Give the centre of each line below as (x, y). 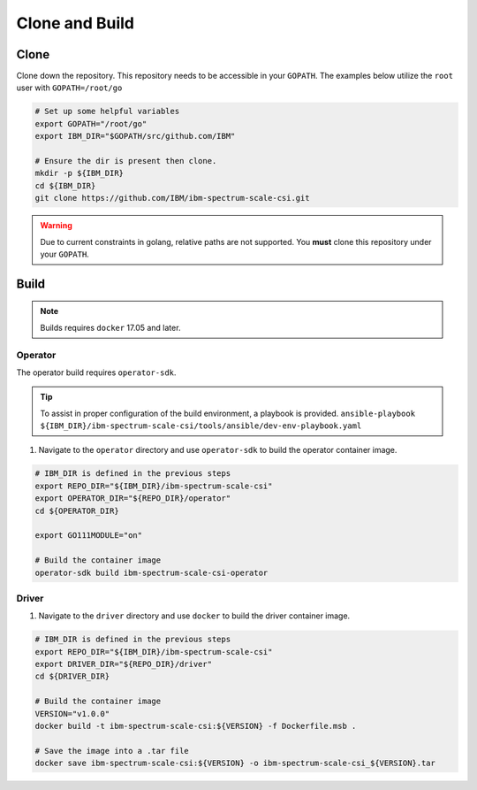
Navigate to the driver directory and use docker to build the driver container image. (194, 616)
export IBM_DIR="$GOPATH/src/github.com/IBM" (135, 136)
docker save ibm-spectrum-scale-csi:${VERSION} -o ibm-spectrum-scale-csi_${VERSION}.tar (235, 763)
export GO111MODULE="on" (89, 536)
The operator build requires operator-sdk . (96, 372)
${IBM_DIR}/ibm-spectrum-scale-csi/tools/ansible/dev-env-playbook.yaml (201, 426)
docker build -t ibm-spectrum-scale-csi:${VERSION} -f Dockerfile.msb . (196, 726)
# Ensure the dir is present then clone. (126, 161)
